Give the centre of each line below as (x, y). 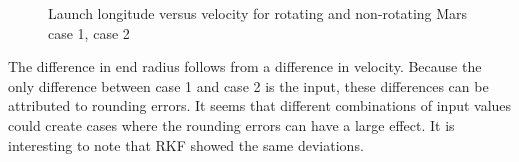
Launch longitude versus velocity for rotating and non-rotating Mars (258, 13)
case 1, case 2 (89, 32)
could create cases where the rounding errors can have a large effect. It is (231, 124)
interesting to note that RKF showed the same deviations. (186, 144)
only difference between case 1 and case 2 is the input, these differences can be (248, 85)
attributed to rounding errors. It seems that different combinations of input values (260, 105)
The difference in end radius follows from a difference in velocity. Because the (245, 66)
